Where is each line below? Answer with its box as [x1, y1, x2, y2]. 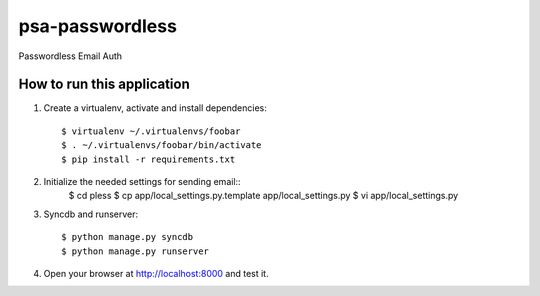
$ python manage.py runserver [61, 245, 210, 257]
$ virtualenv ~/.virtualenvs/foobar [61, 125, 241, 137]
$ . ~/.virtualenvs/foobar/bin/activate [61, 140, 262, 151]
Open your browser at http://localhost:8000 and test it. [43, 267, 269, 279]
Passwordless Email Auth [18, 50, 123, 62]
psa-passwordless [18, 15, 177, 37]
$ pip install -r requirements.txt [61, 153, 236, 165]
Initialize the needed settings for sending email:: [43, 176, 241, 188]
